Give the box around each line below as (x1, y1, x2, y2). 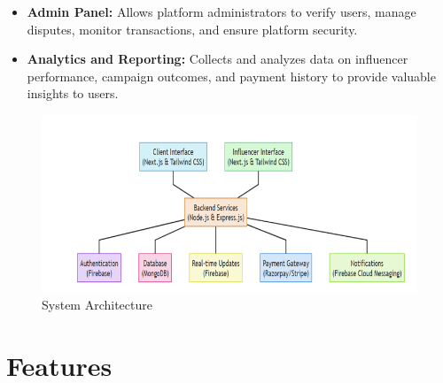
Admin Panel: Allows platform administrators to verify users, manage (27, 3, 416, 20)
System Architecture (42, 295, 152, 314)
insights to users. (27, 84, 119, 103)
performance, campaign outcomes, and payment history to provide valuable (27, 66, 436, 85)
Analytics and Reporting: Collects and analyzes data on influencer (27, 50, 408, 68)
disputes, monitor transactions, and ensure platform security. (27, 19, 358, 38)
